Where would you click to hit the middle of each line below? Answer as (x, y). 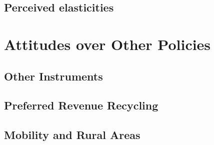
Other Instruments (53, 76)
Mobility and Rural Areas (72, 135)
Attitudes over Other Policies (107, 44)
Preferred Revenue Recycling (81, 105)
